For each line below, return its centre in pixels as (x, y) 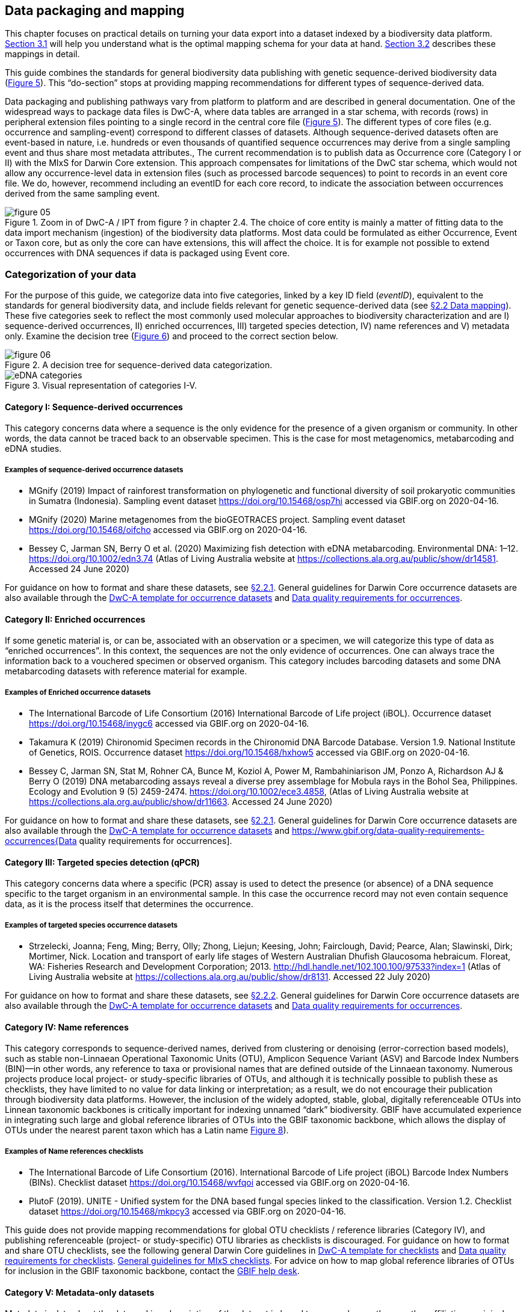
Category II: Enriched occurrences (75, 619)
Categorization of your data (71, 274)
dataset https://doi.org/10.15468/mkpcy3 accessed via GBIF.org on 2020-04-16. (187, 1212)
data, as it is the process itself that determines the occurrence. (129, 904)
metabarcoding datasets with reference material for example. (126, 671)
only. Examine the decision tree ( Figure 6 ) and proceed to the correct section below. (172, 336)
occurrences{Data (41, 841)
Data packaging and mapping (95, 11)
